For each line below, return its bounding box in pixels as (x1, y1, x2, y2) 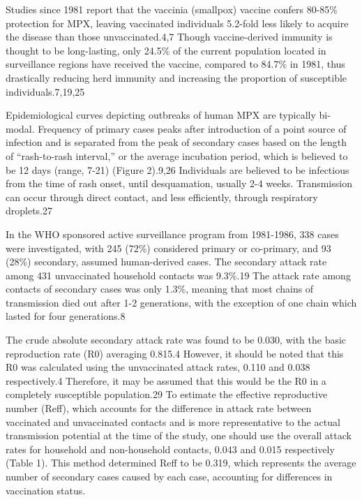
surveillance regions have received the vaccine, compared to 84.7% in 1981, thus (6, 57, 345, 71)
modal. (6, 121, 35, 135)
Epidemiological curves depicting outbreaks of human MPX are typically (6, 108, 316, 122)
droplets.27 (6, 203, 53, 218)
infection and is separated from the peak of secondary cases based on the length (6, 135, 347, 149)
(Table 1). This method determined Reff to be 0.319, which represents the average (6, 455, 356, 470)
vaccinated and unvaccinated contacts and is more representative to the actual (6, 414, 340, 429)
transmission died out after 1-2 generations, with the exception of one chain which (6, 295, 357, 309)
